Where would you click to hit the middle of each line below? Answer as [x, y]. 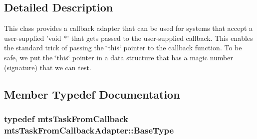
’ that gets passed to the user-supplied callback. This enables [160, 38]
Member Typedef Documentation [92, 94]
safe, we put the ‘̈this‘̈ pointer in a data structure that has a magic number [119, 57]
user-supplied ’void [33, 38]
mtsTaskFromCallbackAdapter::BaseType [89, 130]
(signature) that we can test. [48, 67]
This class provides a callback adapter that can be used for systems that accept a [128, 28]
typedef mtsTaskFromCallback [66, 118]
